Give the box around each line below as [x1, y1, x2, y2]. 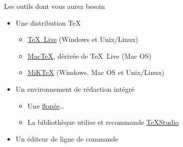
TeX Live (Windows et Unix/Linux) [27, 34, 138, 44]
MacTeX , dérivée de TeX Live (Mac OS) [27, 50, 152, 61]
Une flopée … [27, 100, 64, 110]
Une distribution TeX [15, 17, 81, 28]
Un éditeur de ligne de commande [15, 133, 119, 144]
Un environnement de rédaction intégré [15, 83, 135, 94]
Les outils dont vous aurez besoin [4, 1, 105, 11]
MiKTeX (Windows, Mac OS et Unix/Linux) [27, 67, 165, 77]
